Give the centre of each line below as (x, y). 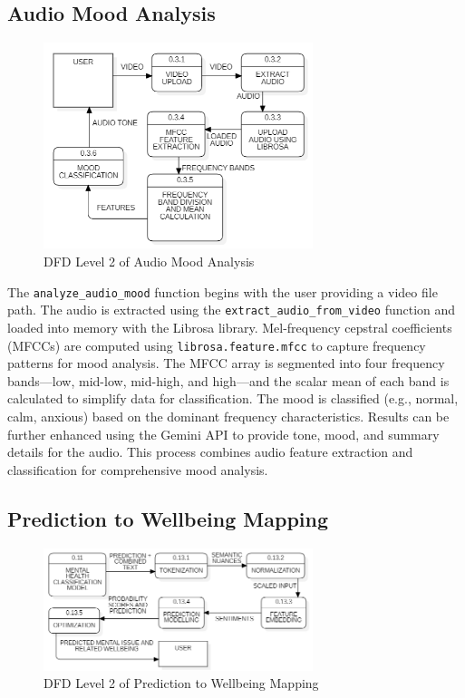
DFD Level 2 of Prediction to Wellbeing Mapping (181, 683)
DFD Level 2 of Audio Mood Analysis (149, 262)
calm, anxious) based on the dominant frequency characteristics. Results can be (228, 416)
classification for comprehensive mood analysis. (138, 469)
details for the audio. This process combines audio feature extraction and (210, 452)
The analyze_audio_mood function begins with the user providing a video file (223, 291)
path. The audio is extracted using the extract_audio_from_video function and (232, 310)
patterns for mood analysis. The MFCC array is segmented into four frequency (226, 363)
